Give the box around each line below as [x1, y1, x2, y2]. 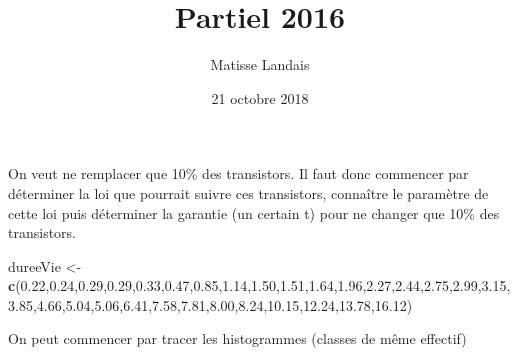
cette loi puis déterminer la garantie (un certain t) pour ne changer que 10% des [8, 202, 500, 223]
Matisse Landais [210, 54, 310, 75]
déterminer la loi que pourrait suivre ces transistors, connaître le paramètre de [8, 182, 489, 203]
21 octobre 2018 [211, 87, 309, 108]
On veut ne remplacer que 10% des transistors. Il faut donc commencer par [8, 163, 469, 184]
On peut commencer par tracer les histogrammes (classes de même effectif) [8, 328, 467, 349]
